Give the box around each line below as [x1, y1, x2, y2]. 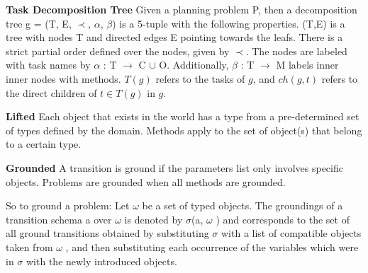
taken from [6, 239, 53, 254]
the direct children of [6, 85, 97, 100]
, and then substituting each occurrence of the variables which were [65, 239, 359, 254]
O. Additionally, [159, 57, 229, 72]
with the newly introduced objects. [26, 253, 177, 268]
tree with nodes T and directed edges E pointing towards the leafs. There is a [6, 30, 343, 45]
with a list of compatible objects [221, 226, 362, 240]
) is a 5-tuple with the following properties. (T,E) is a [112, 16, 345, 30]
